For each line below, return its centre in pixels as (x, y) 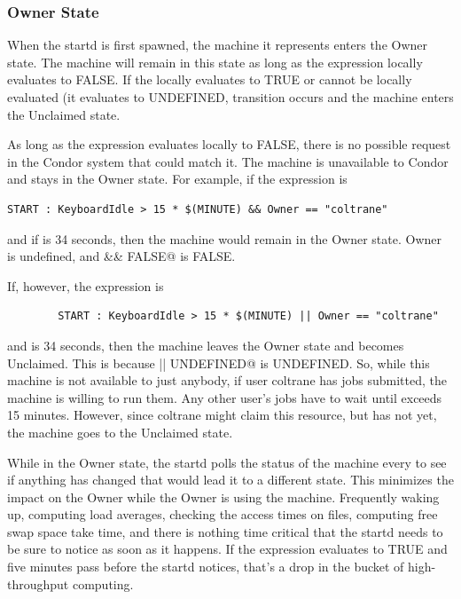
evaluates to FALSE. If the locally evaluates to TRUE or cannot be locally (210, 79)
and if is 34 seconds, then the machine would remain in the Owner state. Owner (225, 238)
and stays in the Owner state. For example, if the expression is (177, 179)
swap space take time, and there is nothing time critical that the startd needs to (225, 531)
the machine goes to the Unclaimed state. (120, 432)
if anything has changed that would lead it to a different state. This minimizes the (230, 480)
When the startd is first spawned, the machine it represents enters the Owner (218, 45)
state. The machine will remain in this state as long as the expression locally (215, 62)
